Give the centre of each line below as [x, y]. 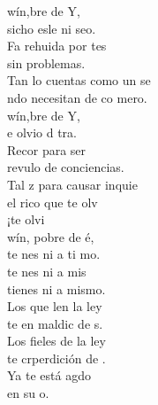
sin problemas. [46, 62]
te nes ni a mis [47, 271]
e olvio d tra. [42, 132]
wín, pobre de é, [51, 236]
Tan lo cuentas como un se [79, 80]
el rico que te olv [53, 202]
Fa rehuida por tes [57, 46]
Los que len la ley [55, 306]
